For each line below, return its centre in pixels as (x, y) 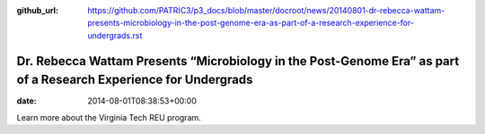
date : (26, 101)
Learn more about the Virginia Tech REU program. (109, 117)
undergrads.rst (115, 35)
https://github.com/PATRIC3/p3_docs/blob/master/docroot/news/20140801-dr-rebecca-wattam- (266, 10)
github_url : (37, 10)
